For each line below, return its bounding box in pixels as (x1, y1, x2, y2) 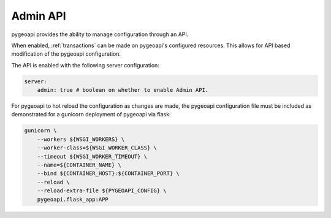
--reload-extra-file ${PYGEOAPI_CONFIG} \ (37, 187, 167, 194)
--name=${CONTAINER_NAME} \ (37, 162, 122, 168)
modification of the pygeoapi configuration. (11, 50, 121, 58)
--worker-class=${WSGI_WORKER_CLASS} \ (37, 145, 158, 151)
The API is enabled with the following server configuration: (11, 61, 159, 69)
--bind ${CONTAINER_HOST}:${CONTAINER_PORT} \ (37, 170, 180, 177)
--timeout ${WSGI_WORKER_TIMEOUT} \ (37, 153, 147, 160)
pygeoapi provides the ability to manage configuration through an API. (11, 31, 189, 38)
